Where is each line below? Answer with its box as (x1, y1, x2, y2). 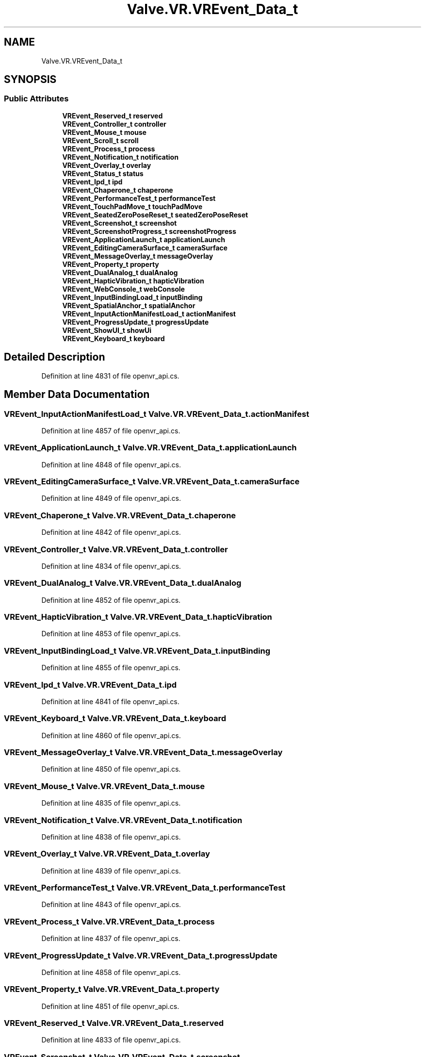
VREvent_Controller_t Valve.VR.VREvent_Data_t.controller (4, 544, 228, 554)
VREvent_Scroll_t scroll (62, 136, 139, 145)
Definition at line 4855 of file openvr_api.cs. (41, 663, 180, 672)
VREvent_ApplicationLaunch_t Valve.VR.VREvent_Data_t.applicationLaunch (4, 443, 297, 453)
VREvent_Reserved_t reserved (62, 111, 163, 120)
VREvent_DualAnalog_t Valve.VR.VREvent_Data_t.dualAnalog (4, 578, 242, 588)
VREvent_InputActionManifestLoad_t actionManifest (62, 309, 236, 318)
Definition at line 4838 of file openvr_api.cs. (41, 832, 181, 841)
